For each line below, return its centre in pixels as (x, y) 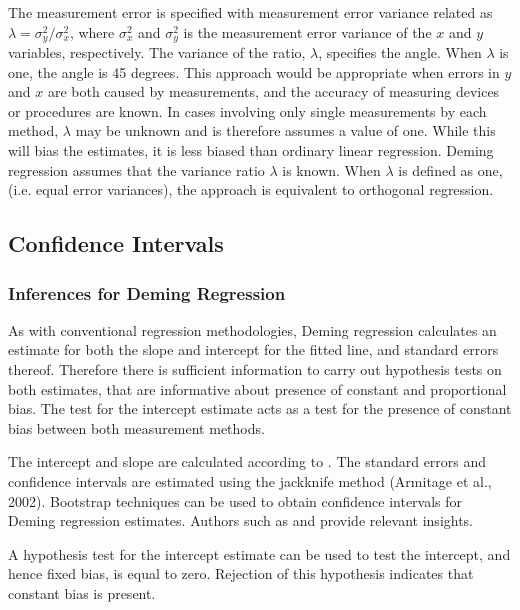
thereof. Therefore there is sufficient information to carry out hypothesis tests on (255, 368)
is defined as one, (450, 169)
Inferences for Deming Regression (147, 292)
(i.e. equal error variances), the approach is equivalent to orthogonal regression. (251, 189)
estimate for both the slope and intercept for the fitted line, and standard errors (253, 349)
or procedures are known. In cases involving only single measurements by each (247, 110)
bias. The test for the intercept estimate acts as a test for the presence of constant (260, 408)
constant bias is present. (82, 592)
